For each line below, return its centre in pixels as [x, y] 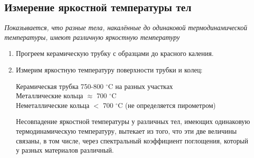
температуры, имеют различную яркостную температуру [92, 37]
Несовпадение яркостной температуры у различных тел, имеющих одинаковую [133, 121]
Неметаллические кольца [53, 105]
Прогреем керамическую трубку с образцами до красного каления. [115, 53]
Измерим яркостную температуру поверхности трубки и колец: [109, 69]
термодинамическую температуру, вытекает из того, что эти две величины [126, 131]
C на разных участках [140, 86]
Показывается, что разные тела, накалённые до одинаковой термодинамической [126, 27]
